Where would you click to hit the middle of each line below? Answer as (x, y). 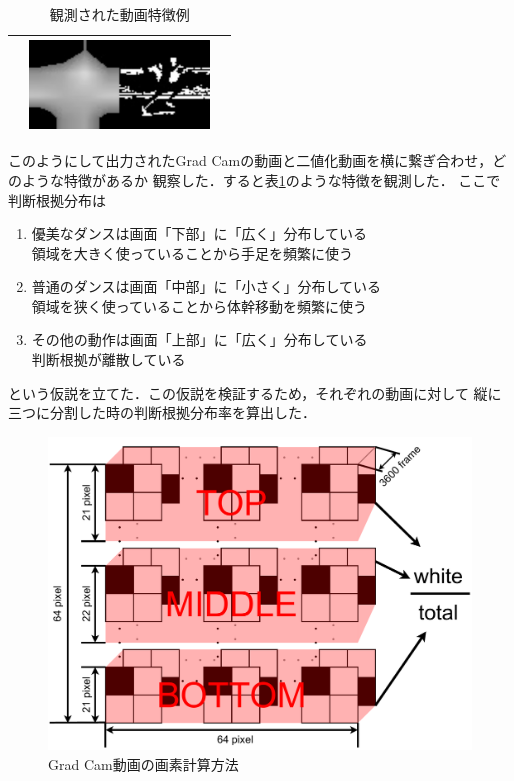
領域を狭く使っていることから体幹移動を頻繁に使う (199, 305)
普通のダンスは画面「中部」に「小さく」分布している (206, 286)
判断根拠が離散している (108, 359)
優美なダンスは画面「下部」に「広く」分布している (199, 233)
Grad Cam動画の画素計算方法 (143, 763)
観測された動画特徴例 (119, 14)
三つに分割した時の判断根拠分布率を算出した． (162, 412)
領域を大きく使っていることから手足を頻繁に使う (192, 252)
